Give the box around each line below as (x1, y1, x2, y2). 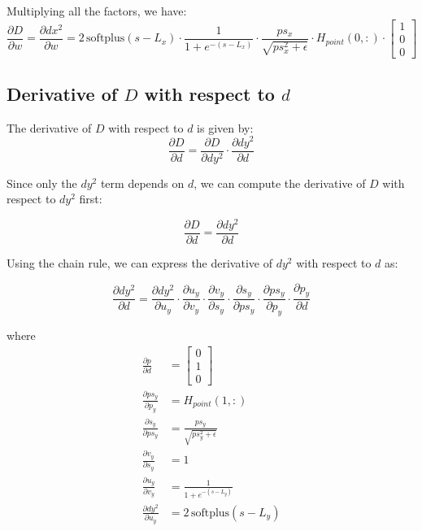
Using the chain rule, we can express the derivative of (7, 254, 272, 271)
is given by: (197, 119, 254, 136)
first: (79, 190, 102, 207)
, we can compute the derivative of (194, 174, 366, 191)
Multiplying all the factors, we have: (7, 2, 187, 19)
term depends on (100, 174, 185, 191)
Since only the (7, 174, 77, 191)
